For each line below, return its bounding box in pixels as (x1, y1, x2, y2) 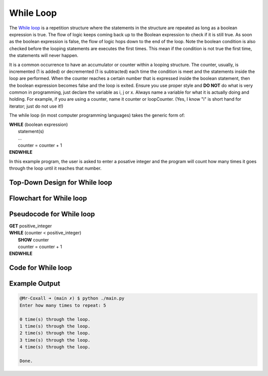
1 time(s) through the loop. (19, 323, 91, 329)
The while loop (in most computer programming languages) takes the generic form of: (9, 112, 185, 119)
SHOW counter (18, 237, 49, 243)
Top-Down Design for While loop (9, 178, 113, 187)
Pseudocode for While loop (9, 210, 95, 218)
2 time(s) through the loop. (19, 330, 91, 336)
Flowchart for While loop (9, 194, 87, 202)
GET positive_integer (9, 223, 52, 229)
